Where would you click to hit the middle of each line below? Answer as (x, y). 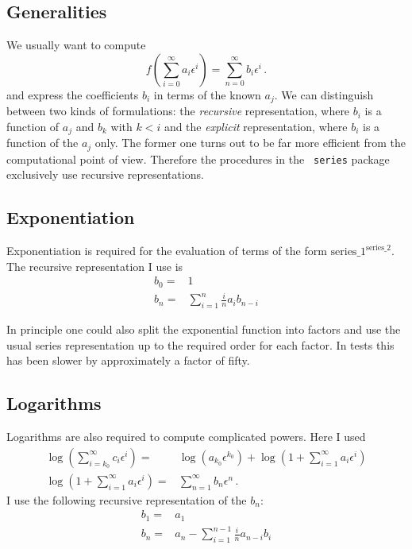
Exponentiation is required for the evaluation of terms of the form (167, 251)
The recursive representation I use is (95, 266)
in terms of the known (207, 94)
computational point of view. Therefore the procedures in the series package (198, 159)
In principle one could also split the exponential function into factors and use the (204, 329)
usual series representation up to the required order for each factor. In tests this (200, 344)
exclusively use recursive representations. (106, 174)
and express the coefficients (73, 94)
